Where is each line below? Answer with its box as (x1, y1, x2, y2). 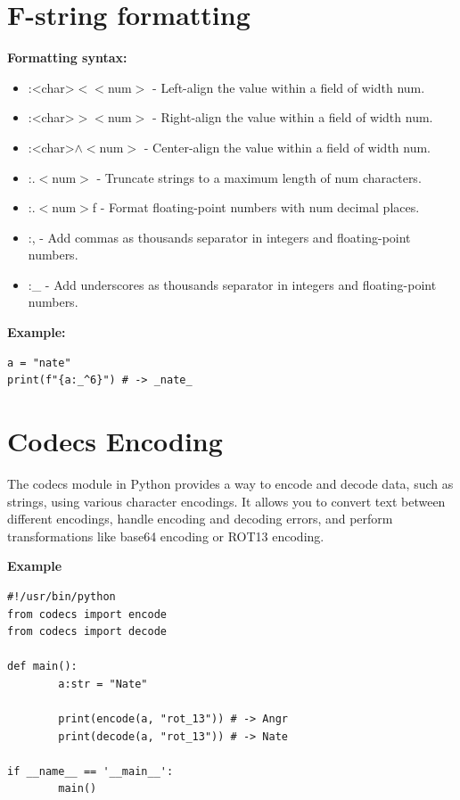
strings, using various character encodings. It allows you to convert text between (7, 491, 446, 510)
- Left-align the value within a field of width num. (152, 78, 425, 96)
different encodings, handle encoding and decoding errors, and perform (7, 509, 393, 528)
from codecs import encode (7, 607, 167, 621)
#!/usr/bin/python (7, 590, 116, 603)
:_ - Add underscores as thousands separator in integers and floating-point (28, 275, 437, 293)
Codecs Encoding (7, 423, 223, 459)
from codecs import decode (7, 625, 167, 639)
